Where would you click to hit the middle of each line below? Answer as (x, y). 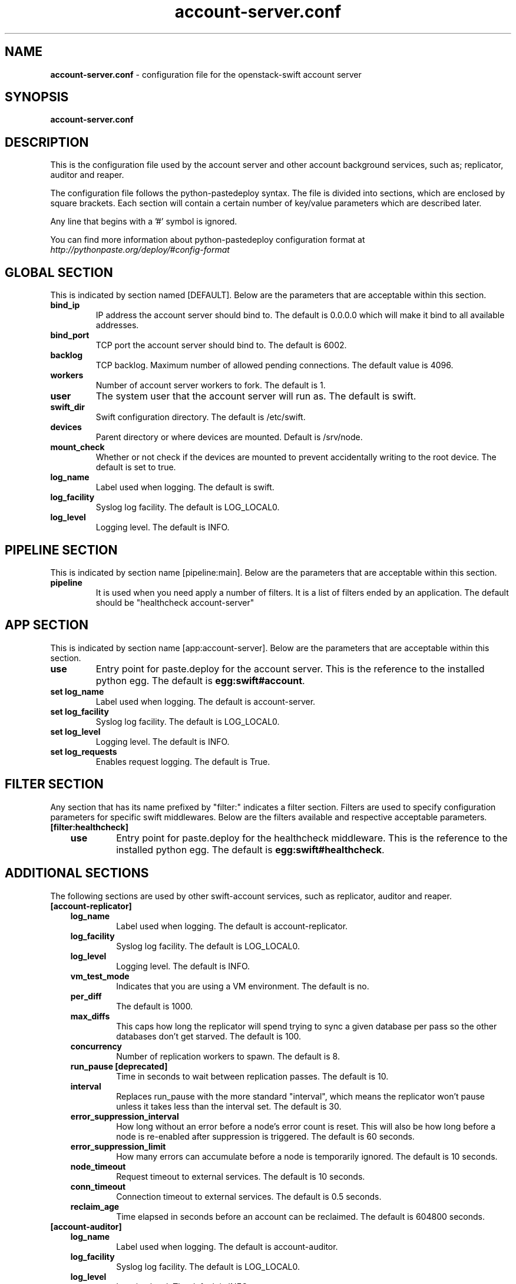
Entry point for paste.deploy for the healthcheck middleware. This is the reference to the (312, 838)
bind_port (70, 335)
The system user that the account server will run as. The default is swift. (256, 396)
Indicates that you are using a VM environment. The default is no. (243, 986)
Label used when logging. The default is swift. (185, 487)
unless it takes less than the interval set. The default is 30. (229, 1106)
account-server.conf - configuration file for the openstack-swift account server (206, 74)
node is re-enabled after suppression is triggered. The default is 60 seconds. (265, 1136)
